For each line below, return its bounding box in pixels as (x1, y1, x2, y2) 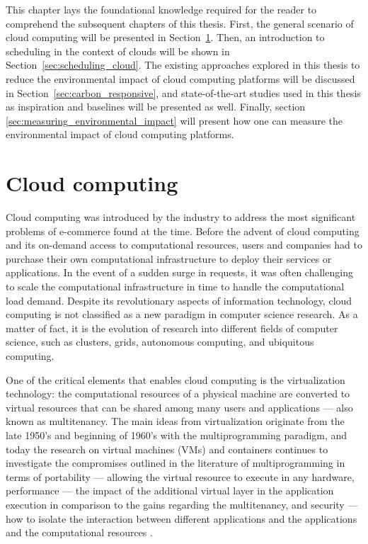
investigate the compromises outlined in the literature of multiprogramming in (6, 455, 345, 470)
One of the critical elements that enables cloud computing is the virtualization (6, 372, 345, 387)
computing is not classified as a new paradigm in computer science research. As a (6, 307, 358, 322)
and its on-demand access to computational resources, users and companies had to (6, 237, 362, 252)
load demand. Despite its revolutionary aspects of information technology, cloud (6, 293, 352, 307)
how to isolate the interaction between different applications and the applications (6, 511, 357, 526)
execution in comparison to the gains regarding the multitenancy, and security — (6, 497, 358, 511)
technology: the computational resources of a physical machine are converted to (6, 386, 350, 401)
